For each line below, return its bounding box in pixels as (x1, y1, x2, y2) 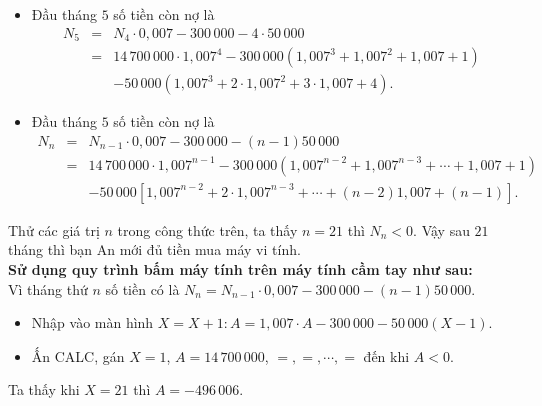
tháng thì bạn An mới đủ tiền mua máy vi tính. (8, 239, 301, 260)
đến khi (363, 345, 410, 366)
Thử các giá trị (8, 219, 100, 240)
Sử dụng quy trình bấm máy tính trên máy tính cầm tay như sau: (8, 259, 473, 280)
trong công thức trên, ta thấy (117, 219, 298, 240)
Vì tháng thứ (8, 278, 88, 299)
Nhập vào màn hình (31, 312, 154, 333)
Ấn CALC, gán (31, 345, 125, 366)
